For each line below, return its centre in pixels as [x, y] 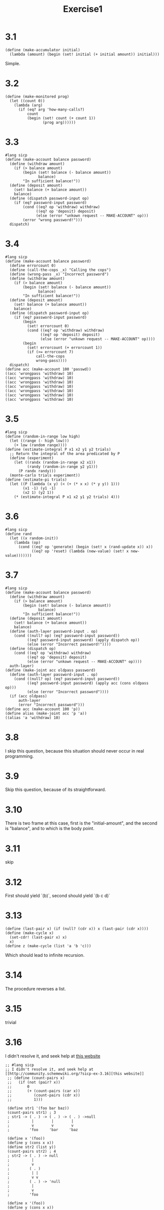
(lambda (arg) [28, 105]
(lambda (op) [27, 542]
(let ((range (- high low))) [39, 441]
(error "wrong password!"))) [53, 220]
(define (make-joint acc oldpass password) [50, 670]
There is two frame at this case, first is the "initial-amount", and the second [81, 823]
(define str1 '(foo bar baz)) [38, 1108]
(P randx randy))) [37, 471]
